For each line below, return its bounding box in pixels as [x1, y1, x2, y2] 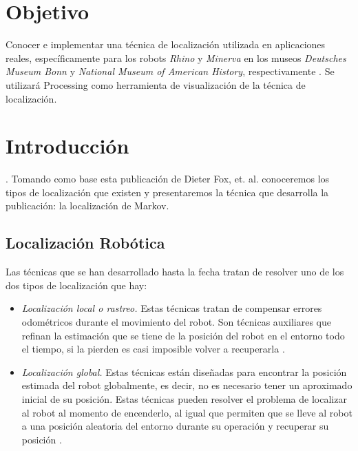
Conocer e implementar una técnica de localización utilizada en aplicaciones [6, 37, 326, 52]
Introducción [6, 132, 129, 160]
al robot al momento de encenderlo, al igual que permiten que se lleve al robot [21, 405, 352, 419]
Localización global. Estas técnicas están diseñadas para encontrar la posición [21, 364, 347, 379]
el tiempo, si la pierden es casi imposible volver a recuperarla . [21, 342, 285, 356]
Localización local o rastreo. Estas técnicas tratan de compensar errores [21, 301, 322, 315]
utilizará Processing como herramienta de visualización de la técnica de [6, 77, 306, 92]
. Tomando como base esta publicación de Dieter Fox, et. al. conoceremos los [6, 171, 330, 186]
